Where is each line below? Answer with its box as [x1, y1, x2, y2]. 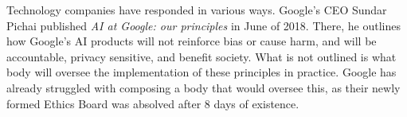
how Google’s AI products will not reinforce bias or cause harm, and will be [6, 33, 377, 49]
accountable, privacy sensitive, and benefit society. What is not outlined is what [6, 48, 397, 64]
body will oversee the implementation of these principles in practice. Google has [6, 64, 397, 80]
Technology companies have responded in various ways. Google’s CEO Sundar [6, 2, 387, 18]
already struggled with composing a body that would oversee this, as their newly [6, 79, 401, 96]
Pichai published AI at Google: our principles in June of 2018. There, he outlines [6, 17, 401, 33]
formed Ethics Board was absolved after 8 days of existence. [6, 95, 299, 111]
